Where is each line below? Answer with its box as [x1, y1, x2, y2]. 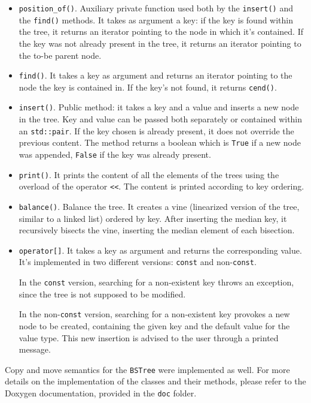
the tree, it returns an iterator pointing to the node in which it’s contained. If [19, 25, 304, 38]
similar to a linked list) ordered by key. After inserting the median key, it [19, 212, 287, 224]
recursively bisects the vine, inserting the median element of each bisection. [19, 224, 295, 236]
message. [19, 343, 51, 356]
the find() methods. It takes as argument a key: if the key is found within [19, 13, 294, 26]
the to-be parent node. [19, 49, 102, 61]
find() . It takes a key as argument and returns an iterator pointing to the [19, 69, 292, 82]
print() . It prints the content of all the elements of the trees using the [19, 168, 279, 181]
